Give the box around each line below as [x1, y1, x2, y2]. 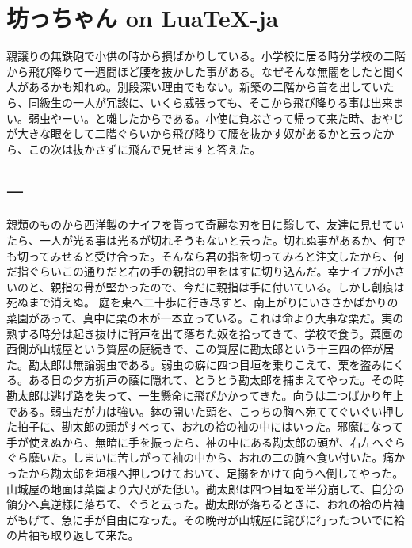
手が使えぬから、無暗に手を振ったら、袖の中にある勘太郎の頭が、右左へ [6, 433, 383, 450]
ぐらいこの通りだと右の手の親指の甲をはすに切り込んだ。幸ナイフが [28, 263, 383, 280]
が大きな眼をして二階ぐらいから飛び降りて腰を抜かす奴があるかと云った [6, 125, 383, 142]
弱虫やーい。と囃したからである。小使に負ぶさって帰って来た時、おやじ [28, 109, 405, 126]
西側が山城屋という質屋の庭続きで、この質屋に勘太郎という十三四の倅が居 [6, 341, 395, 357]
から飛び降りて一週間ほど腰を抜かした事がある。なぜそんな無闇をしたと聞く [6, 63, 406, 79]
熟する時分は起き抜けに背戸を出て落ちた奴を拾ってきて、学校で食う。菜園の [6, 325, 404, 341]
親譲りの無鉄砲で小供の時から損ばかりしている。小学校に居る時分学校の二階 [6, 48, 406, 64]
